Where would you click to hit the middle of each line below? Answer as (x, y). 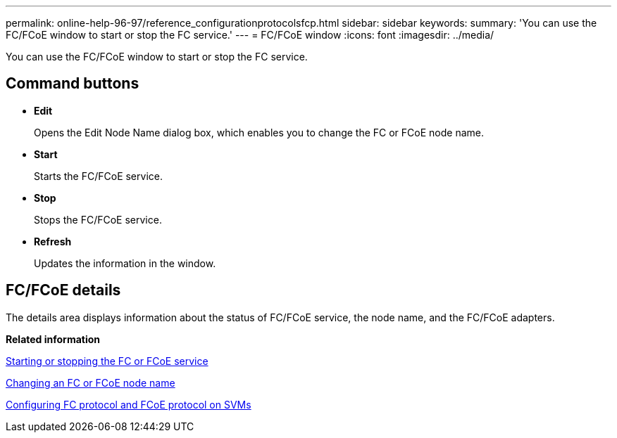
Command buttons (73, 84)
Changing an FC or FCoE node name (91, 382)
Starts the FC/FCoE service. (98, 176)
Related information (53, 339)
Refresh (53, 241)
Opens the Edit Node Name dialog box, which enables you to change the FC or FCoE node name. (259, 132)
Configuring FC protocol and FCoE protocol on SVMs (129, 404)
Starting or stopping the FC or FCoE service (107, 361)
